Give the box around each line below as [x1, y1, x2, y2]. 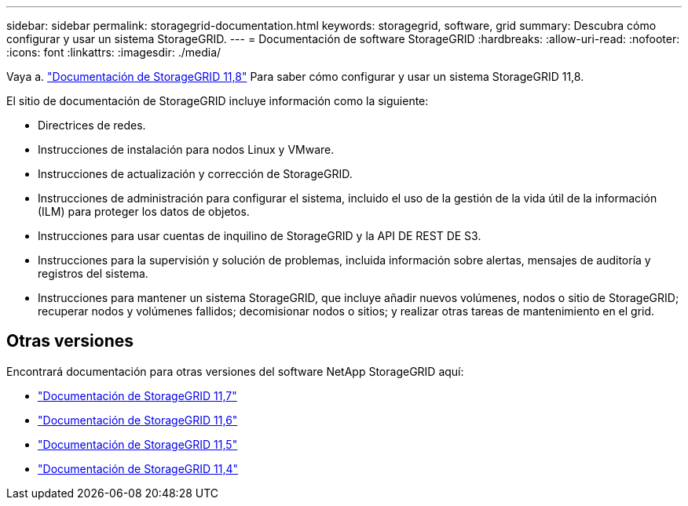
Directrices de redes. [38, 118, 146, 132]
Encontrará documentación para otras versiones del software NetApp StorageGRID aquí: [6, 364, 464, 378]
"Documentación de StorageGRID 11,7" [38, 388, 237, 402]
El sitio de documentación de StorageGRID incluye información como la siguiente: [6, 94, 429, 107]
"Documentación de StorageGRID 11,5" [38, 437, 238, 451]
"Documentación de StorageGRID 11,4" [38, 461, 239, 475]
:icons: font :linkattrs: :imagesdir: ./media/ [6, 46, 221, 59]
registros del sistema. [38, 267, 148, 280]
